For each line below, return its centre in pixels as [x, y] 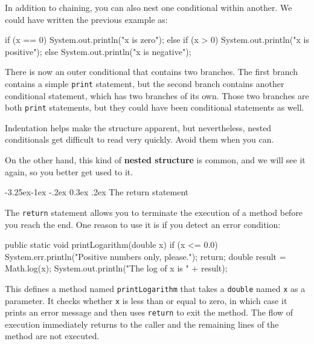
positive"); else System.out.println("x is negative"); [98, 51]
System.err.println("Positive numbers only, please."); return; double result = [146, 256]
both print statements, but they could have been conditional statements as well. [155, 107]
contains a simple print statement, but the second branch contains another [145, 83]
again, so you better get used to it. [69, 171]
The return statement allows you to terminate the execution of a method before [154, 212]
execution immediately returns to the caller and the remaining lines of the [142, 324]
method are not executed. [52, 336]
